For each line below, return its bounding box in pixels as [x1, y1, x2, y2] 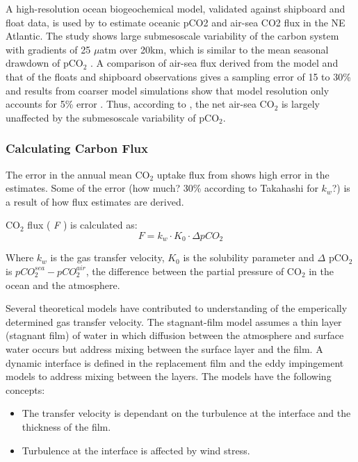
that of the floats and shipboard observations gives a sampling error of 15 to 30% [6, 69, 351, 83]
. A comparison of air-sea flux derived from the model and [90, 56, 339, 70]
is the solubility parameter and [183, 250, 314, 265]
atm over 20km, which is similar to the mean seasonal [99, 42, 329, 56]
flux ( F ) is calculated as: [27, 217, 138, 232]
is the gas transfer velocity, [50, 250, 165, 265]
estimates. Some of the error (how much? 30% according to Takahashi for [6, 181, 318, 195]
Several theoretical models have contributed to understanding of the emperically [6, 301, 348, 315]
